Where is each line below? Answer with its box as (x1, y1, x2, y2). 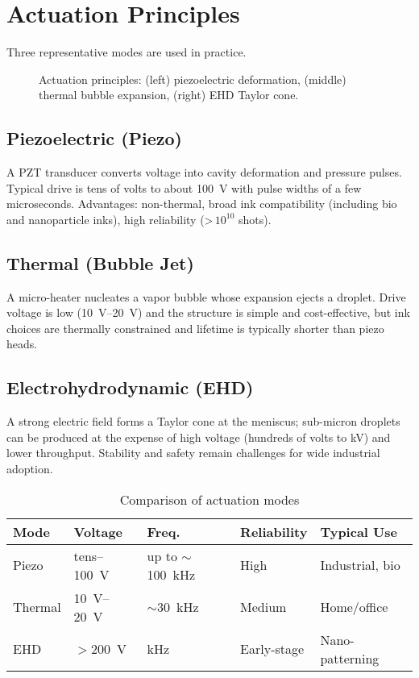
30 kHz (156, 597, 199, 617)
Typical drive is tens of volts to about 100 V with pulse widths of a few (6, 179, 362, 196)
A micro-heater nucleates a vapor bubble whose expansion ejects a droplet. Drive (6, 288, 406, 305)
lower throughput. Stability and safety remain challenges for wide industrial (6, 444, 380, 461)
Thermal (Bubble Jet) (6, 250, 194, 275)
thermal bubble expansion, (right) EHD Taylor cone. (39, 86, 299, 103)
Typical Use (320, 522, 397, 541)
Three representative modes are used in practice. (6, 44, 247, 60)
